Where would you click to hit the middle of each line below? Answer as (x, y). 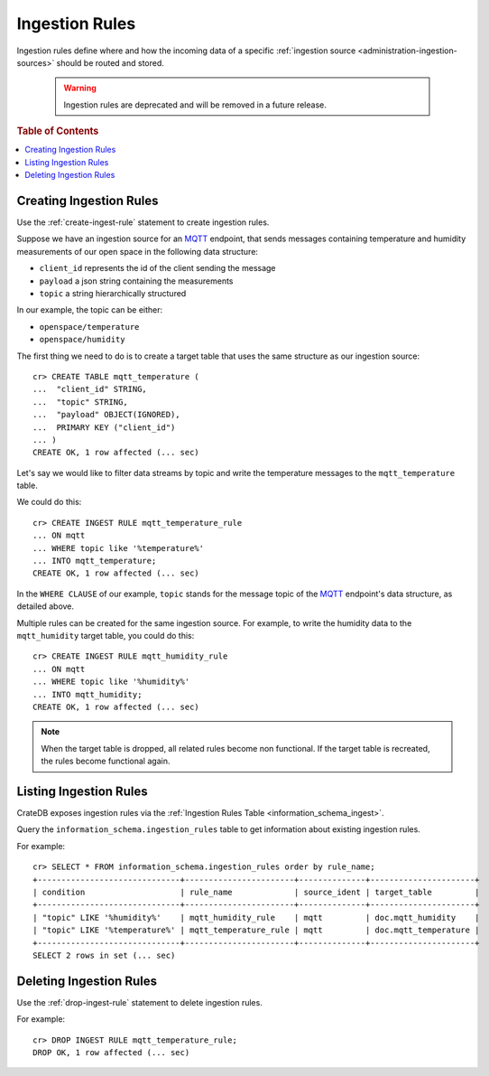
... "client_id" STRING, (90, 389)
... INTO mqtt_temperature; (95, 561)
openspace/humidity (82, 340)
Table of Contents (58, 131)
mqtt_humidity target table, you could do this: (106, 636)
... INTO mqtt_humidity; (88, 694)
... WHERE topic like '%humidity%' (111, 682)
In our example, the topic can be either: (90, 310)
